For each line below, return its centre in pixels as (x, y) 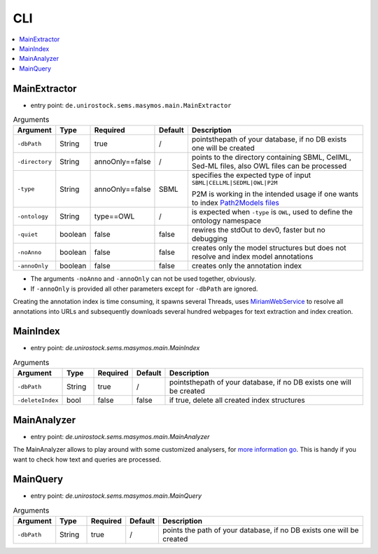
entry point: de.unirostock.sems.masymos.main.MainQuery (116, 496)
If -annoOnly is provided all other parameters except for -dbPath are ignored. (144, 289)
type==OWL (114, 216)
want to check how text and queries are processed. (87, 459)
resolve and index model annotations (252, 257)
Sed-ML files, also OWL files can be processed (269, 166)
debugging (209, 239)
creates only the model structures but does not (269, 248)
